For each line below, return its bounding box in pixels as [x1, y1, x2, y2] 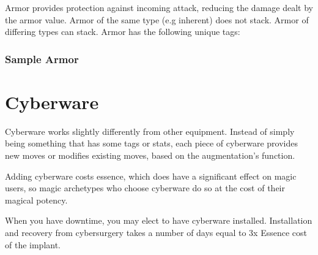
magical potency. [5, 193, 68, 206]
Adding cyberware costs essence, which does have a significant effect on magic [5, 169, 297, 182]
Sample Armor [5, 51, 79, 66]
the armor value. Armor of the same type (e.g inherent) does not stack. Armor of [5, 13, 309, 26]
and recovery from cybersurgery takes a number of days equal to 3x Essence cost [5, 226, 307, 238]
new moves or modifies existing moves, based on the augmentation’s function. [5, 148, 295, 161]
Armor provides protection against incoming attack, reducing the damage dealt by [5, 1, 313, 13]
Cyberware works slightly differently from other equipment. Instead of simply [5, 124, 295, 137]
